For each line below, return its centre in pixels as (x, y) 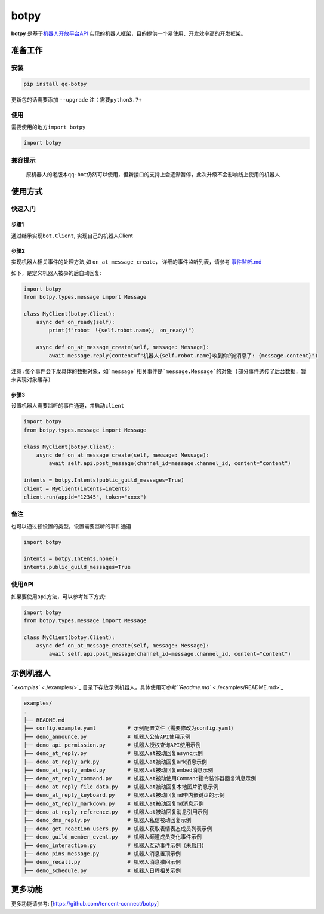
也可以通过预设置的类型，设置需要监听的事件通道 (71, 526)
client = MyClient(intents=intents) (77, 488)
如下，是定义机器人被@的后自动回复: (56, 273)
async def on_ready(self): (76, 322)
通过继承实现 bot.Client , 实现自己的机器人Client (72, 236)
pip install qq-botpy (55, 84)
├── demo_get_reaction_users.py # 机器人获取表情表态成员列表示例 (118, 829)
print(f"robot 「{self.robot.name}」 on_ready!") (122, 331)
